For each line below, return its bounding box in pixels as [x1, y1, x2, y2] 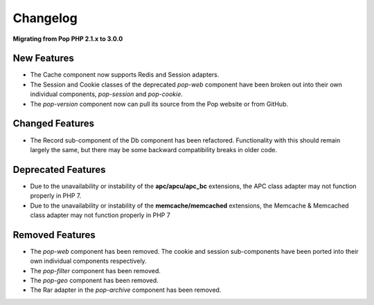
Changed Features [12, 118, 95, 129]
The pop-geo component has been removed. [30, 277, 159, 285]
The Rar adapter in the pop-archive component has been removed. [30, 286, 222, 294]
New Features [12, 53, 74, 64]
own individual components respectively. [30, 257, 147, 266]
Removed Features [12, 229, 96, 241]
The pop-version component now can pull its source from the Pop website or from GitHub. [30, 100, 289, 108]
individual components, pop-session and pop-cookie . [30, 90, 183, 98]
